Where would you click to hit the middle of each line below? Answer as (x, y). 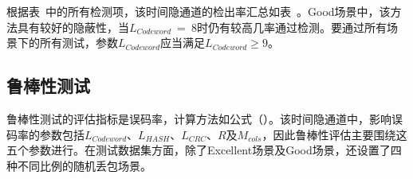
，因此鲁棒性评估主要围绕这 (334, 134)
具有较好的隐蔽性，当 (73, 27)
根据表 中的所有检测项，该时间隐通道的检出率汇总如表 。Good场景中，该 (199, 11)
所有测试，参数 (79, 43)
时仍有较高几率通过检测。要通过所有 (291, 27)
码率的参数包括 (45, 134)
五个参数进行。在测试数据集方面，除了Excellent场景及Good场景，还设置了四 (204, 150)
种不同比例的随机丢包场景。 (79, 165)
